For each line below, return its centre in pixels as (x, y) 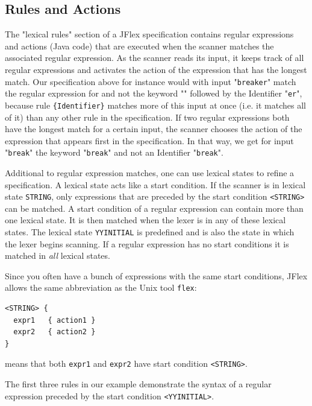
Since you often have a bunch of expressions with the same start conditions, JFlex (156, 275)
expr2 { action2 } (55, 332)
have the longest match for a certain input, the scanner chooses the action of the (154, 129)
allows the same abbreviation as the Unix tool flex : (101, 287)
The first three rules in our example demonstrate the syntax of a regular (138, 384)
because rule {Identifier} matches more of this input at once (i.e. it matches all (156, 105)
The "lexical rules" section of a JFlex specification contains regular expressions (149, 34)
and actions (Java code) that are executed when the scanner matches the (139, 46)
